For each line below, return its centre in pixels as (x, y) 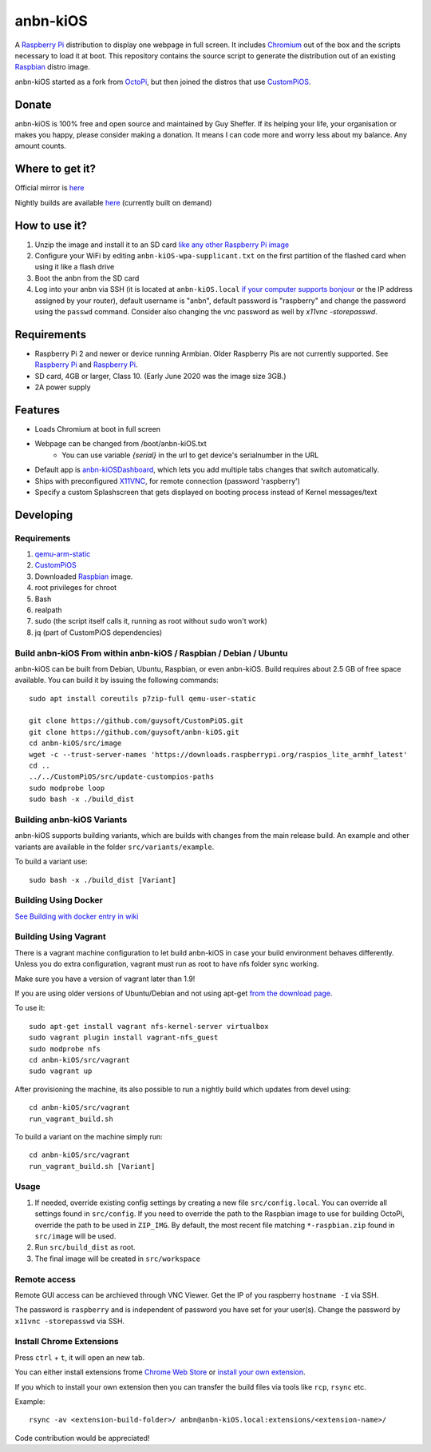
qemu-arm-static (63, 554)
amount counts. (41, 146)
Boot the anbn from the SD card (87, 278)
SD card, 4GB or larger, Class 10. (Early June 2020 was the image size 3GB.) (160, 376)
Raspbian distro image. (53, 67)
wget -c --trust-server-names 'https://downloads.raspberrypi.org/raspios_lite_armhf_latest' (218, 754)
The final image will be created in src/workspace (118, 1259)
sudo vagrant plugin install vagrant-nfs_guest (124, 1038)
